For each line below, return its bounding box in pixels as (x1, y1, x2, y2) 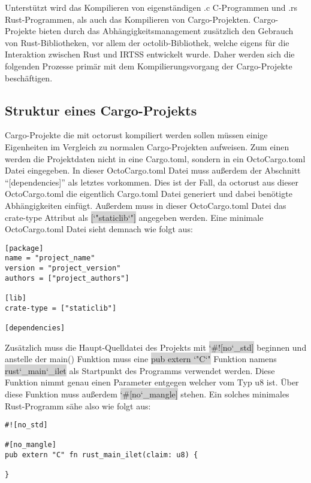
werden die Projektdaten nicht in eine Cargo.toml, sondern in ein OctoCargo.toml (5, 152, 306, 165)
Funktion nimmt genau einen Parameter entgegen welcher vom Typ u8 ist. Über (5, 376, 299, 388)
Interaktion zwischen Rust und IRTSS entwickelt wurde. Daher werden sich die (5, 48, 295, 60)
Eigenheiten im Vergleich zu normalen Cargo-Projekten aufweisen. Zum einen (5, 140, 289, 153)
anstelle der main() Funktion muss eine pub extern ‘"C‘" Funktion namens (5, 353, 277, 365)
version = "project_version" (5, 264, 121, 273)
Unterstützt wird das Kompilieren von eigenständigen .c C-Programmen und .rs (5, 1, 298, 13)
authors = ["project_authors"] (5, 274, 129, 282)
